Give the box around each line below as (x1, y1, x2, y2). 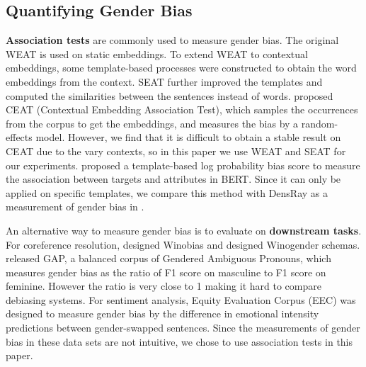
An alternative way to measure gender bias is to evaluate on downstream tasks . (6, 222, 362, 237)
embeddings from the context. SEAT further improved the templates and (6, 74, 323, 89)
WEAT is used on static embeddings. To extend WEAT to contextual (6, 46, 308, 61)
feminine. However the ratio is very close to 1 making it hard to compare (6, 278, 321, 293)
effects (6, 130, 33, 145)
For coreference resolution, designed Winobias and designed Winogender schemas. (6, 237, 360, 252)
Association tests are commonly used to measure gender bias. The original (6, 33, 339, 47)
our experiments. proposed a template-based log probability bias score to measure (6, 157, 360, 172)
